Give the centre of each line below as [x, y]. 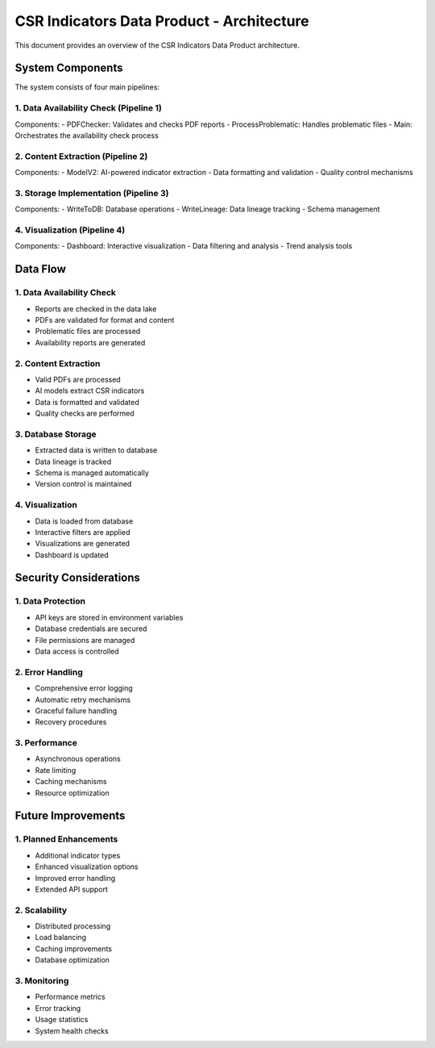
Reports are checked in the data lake [96, 309]
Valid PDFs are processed [78, 379]
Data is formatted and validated [87, 402]
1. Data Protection [50, 601]
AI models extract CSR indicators [90, 390]
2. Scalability [41, 910]
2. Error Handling [49, 672]
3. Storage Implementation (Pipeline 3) [92, 193]
